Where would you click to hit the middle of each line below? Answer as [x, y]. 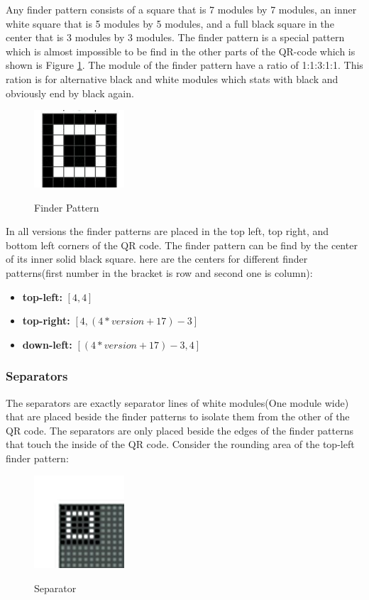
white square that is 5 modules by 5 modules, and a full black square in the [170, 23]
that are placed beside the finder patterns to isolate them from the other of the [178, 416]
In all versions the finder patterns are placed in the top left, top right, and [167, 231]
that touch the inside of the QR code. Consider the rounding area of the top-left [180, 444]
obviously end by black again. [70, 93]
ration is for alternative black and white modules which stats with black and [172, 78]
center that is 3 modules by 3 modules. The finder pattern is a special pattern [175, 37]
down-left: [47, 344]
